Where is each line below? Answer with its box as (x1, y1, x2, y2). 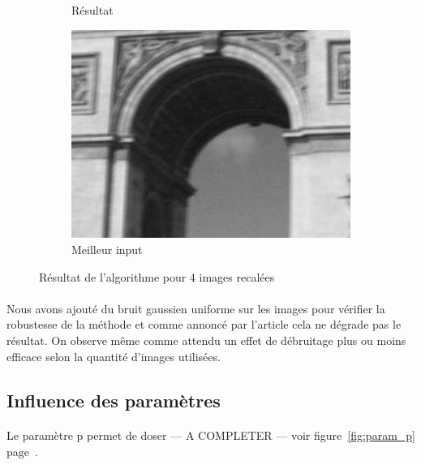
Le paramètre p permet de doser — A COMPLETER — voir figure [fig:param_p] (6, 427, 415, 444)
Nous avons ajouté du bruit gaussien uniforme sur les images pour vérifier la (6, 299, 385, 316)
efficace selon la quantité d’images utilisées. (6, 347, 221, 364)
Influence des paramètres (6, 387, 221, 412)
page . (6, 443, 38, 460)
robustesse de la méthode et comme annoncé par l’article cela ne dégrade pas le (6, 316, 402, 333)
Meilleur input (71, 240, 143, 257)
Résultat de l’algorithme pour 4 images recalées (39, 268, 275, 285)
